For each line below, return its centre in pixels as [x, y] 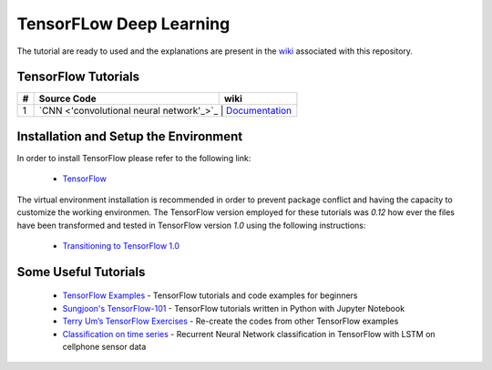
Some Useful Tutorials [81, 272]
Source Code [67, 98]
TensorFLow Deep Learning [123, 24]
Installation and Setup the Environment [130, 136]
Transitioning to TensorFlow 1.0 [121, 245]
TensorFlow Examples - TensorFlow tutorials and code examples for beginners [210, 295]
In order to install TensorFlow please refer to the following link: [134, 158]
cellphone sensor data [104, 346]
